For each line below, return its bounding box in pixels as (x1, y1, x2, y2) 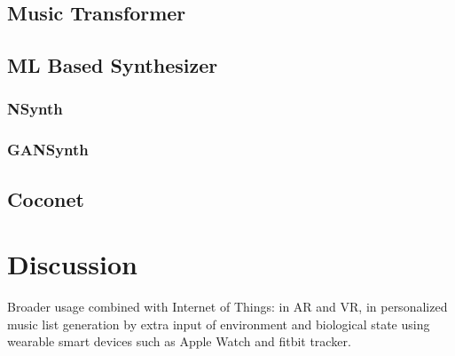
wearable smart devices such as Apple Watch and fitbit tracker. (7, 332, 351, 351)
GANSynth (7, 138, 89, 161)
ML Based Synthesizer (7, 51, 218, 79)
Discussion (7, 246, 137, 282)
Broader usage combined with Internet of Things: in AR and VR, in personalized (7, 297, 448, 316)
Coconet (7, 185, 84, 212)
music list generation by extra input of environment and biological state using (7, 314, 430, 333)
